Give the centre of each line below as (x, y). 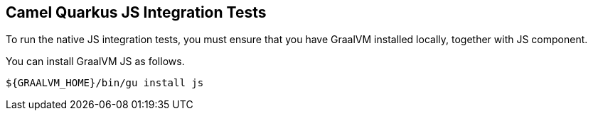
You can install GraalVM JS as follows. (95, 62)
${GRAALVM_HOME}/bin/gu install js (105, 83)
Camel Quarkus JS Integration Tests (136, 12)
